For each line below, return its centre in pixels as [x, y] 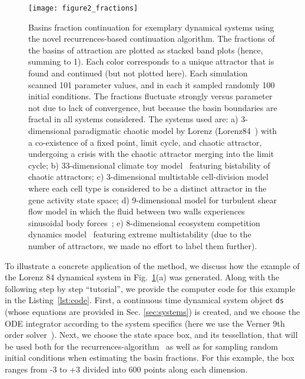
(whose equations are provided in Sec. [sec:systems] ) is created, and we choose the [152, 311]
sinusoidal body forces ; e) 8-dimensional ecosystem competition [144, 222]
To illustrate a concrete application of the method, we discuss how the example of [152, 265]
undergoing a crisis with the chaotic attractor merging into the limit [151, 154]
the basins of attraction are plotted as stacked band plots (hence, [146, 50]
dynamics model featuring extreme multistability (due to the [140, 234]
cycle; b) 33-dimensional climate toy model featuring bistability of [149, 165]
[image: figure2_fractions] [83, 8]
